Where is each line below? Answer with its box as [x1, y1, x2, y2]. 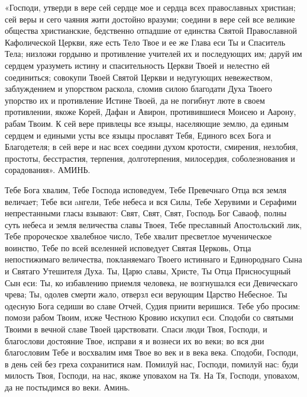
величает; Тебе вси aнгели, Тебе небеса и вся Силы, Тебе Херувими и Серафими [5, 195, 297, 207]
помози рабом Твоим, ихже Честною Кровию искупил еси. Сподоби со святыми [5, 311, 294, 324]
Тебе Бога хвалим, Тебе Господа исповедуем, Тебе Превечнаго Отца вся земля [5, 183, 287, 196]
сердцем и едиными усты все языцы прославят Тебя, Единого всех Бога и [5, 129, 271, 141]
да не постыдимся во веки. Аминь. [5, 381, 130, 393]
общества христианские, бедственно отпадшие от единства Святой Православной [5, 24, 297, 37]
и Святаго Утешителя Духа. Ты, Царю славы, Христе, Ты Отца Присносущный [5, 265, 291, 277]
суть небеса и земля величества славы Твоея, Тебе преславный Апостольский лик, [5, 218, 302, 230]
